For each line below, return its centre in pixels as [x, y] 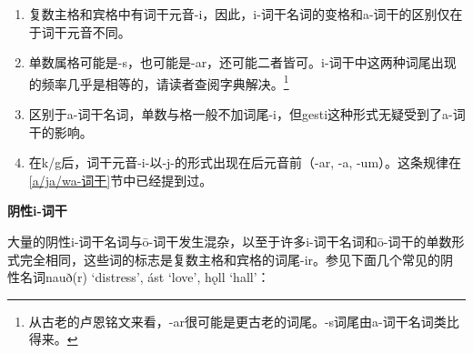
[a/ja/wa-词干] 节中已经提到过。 [121, 180]
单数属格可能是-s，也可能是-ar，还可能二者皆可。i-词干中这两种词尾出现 [242, 62]
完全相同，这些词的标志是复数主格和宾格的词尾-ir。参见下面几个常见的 [230, 259]
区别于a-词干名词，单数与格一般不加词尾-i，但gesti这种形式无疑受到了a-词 [247, 114]
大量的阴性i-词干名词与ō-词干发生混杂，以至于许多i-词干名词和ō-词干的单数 [230, 241]
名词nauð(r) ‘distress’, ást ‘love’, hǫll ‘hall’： [145, 277]
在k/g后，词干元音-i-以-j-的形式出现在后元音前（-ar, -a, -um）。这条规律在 [245, 162]
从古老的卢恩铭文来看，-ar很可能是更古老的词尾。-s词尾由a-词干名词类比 [244, 321]
